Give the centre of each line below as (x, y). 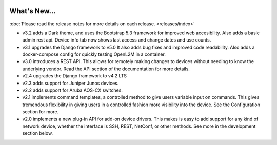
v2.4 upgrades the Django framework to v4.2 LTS (75, 76)
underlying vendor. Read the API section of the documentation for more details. (106, 69)
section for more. (41, 112)
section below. (38, 133)
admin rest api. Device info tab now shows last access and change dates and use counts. (117, 40)
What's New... (33, 11)
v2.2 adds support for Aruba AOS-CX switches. (73, 90)
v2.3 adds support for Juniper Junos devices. (71, 83)
